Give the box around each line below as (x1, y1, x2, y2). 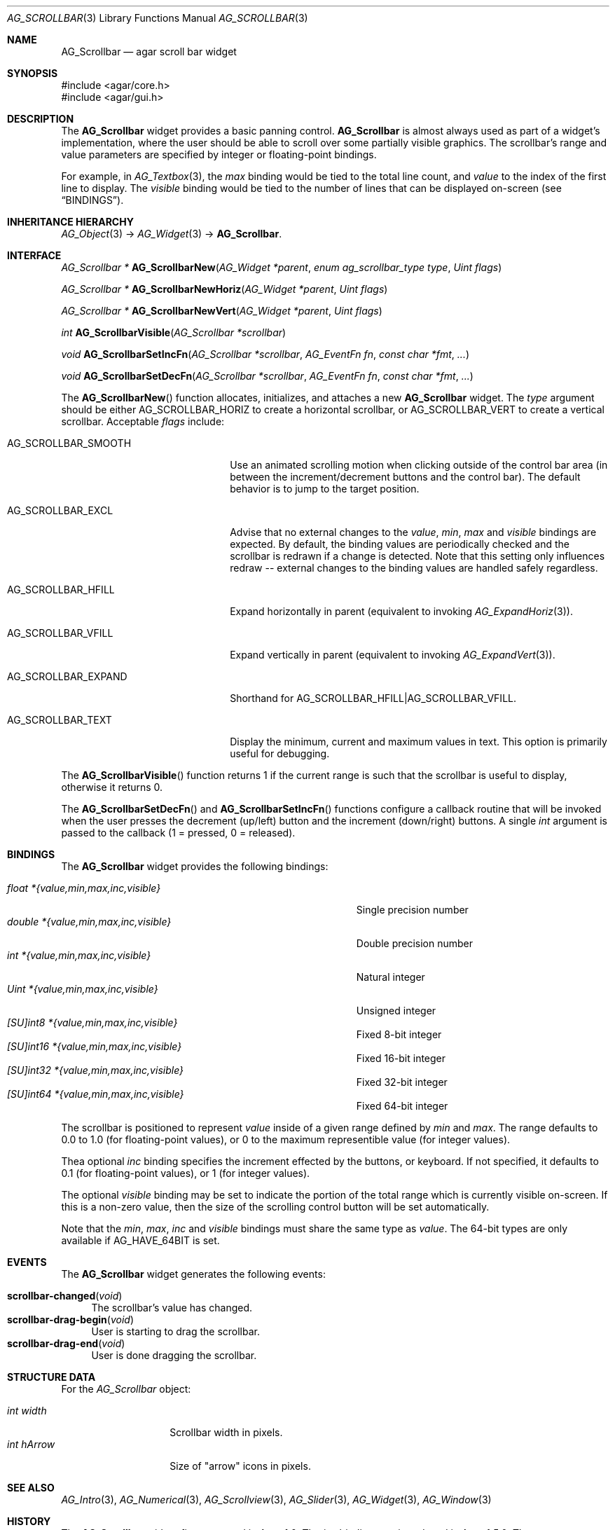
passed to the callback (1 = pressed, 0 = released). (61, 827, 296, 839)
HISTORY (7, 1515, 51, 1527)
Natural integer (356, 971, 425, 983)
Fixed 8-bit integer (356, 1028, 442, 1040)
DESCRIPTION (7, 113, 74, 125)
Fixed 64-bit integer (356, 1100, 448, 1112)
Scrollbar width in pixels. (170, 1426, 283, 1438)
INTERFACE (7, 249, 62, 261)
